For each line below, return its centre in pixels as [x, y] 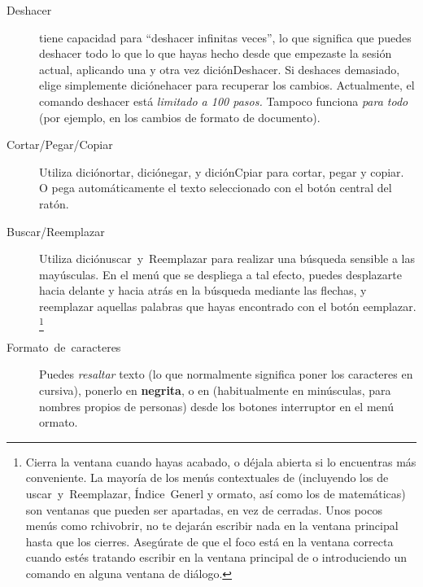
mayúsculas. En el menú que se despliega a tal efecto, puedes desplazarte [220, 274]
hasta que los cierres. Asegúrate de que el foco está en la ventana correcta [209, 541]
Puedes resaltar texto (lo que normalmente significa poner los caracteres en [226, 374]
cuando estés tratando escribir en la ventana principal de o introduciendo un [216, 557]
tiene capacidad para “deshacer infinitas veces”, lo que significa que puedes [225, 37]
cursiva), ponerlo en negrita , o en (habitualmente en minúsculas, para [215, 390]
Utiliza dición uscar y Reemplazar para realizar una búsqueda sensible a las [227, 258]
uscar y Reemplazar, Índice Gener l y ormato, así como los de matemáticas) [216, 493]
